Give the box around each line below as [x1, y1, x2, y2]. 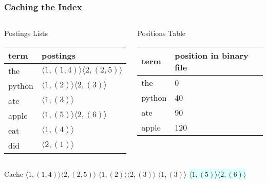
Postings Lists [4, 28, 48, 39]
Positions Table [137, 28, 186, 39]
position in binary [175, 49, 249, 61]
